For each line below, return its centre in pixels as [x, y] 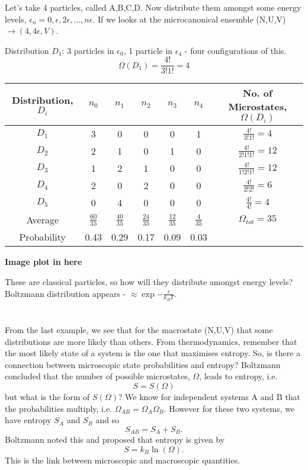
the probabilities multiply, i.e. [58, 408]
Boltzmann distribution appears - [65, 293]
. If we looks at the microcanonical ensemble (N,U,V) [189, 19]
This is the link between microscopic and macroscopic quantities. [123, 460]
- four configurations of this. [235, 50]
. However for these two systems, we [229, 408]
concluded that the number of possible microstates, [97, 376]
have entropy [28, 420]
